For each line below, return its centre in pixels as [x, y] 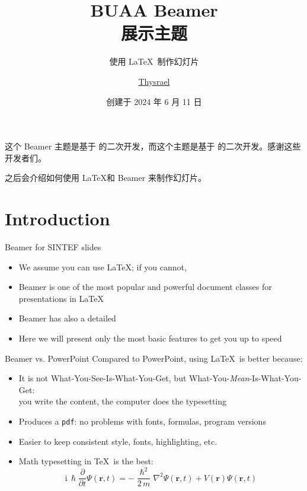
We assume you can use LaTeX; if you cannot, [103, 267]
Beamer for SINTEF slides [53, 247]
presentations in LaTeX [61, 298]
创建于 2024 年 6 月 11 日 [154, 101]
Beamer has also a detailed [67, 318]
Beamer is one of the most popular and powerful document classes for [145, 287]
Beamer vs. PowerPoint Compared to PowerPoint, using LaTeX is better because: [154, 358]
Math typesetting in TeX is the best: [86, 461]
